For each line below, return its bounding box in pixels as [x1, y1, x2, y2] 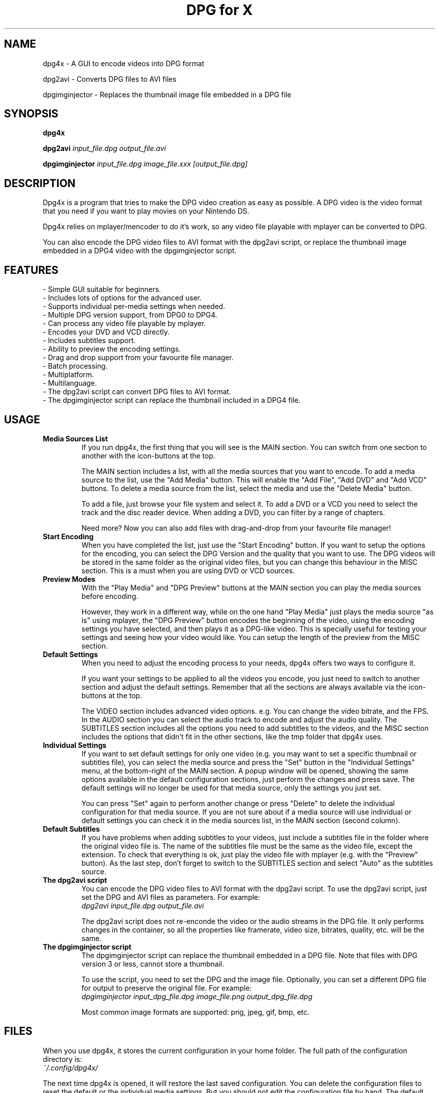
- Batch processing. [43, 362, 108, 371]
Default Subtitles [43, 824, 100, 833]
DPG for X [186, 2, 253, 19]
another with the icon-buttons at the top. [81, 451, 215, 460]
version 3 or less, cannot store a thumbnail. [81, 959, 225, 968]
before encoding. [81, 591, 138, 600]
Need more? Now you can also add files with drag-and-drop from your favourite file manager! [81, 523, 391, 532]
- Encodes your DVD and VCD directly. [43, 328, 170, 337]
